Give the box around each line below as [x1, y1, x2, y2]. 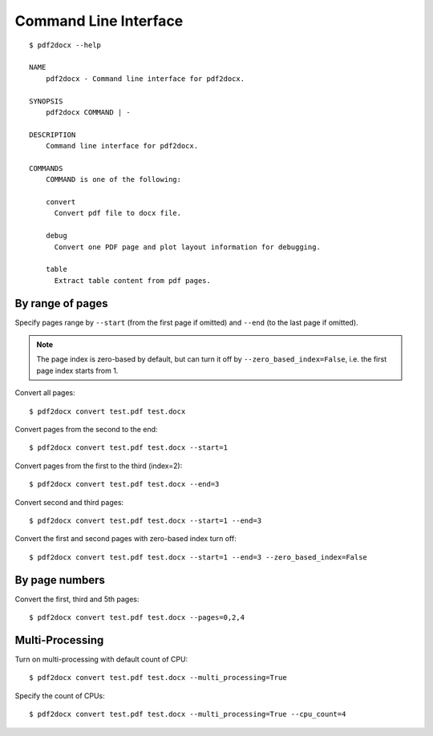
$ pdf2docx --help [29, 40, 102, 50]
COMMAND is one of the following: [45, 175, 182, 184]
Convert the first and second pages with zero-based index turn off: [14, 534, 237, 544]
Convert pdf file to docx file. [54, 208, 182, 218]
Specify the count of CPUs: [14, 690, 106, 701]
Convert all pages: [14, 388, 75, 398]
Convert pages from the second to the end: [14, 425, 158, 434]
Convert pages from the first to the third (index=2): [14, 461, 183, 471]
